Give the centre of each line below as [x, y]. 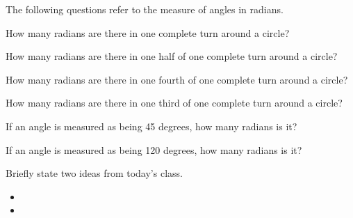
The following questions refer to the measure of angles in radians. [145, 9]
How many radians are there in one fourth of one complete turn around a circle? [177, 79]
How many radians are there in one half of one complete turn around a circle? [172, 56]
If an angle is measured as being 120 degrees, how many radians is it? [154, 149]
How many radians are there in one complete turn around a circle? [148, 32]
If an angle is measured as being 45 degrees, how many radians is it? [151, 126]
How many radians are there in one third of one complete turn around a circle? [174, 103]
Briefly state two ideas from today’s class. [94, 173]
